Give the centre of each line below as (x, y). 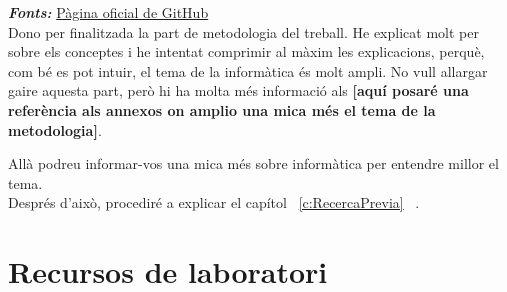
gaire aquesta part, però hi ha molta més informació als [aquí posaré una (238, 90)
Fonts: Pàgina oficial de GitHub (108, 12)
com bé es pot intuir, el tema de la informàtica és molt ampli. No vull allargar (248, 70)
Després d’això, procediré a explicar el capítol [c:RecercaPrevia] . (214, 202)
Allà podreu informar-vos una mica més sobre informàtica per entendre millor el (253, 163)
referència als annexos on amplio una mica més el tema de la (222, 109)
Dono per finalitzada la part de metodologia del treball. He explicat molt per (243, 31)
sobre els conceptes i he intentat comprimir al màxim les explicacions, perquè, (246, 51)
